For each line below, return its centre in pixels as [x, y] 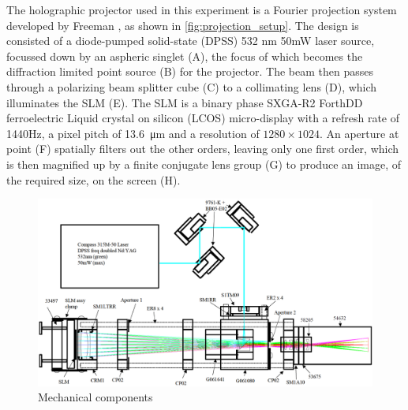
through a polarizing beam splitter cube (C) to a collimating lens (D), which [192, 86]
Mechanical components [95, 397]
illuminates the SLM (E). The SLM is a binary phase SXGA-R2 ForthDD [185, 102]
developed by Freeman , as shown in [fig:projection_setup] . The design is [183, 25]
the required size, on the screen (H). [94, 179]
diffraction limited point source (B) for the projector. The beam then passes [190, 71]
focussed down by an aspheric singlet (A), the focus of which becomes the [185, 56]
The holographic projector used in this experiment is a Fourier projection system [202, 9]
